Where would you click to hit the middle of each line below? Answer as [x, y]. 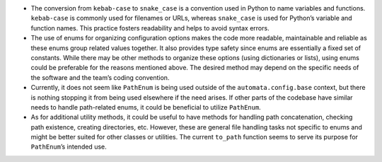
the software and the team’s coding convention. [100, 77]
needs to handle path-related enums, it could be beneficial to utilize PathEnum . [146, 107]
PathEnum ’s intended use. [69, 147]
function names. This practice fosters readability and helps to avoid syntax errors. [150, 28]
